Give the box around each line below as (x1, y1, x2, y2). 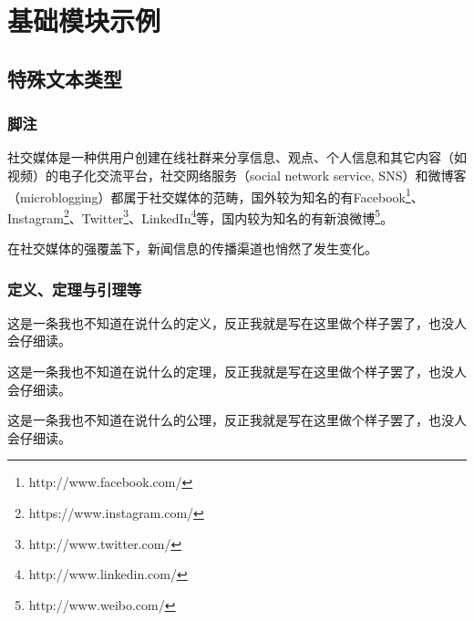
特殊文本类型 (7, 64, 122, 92)
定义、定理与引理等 (7, 277, 142, 300)
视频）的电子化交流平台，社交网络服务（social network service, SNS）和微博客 (7, 165, 467, 184)
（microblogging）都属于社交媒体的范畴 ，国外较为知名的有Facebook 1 (7, 184, 411, 206)
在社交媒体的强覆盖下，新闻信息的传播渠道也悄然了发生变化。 (7, 239, 377, 258)
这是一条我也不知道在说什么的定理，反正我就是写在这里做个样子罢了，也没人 (7, 362, 467, 381)
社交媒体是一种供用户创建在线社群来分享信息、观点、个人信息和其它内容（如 (7, 148, 467, 167)
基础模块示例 (7, 2, 161, 39)
